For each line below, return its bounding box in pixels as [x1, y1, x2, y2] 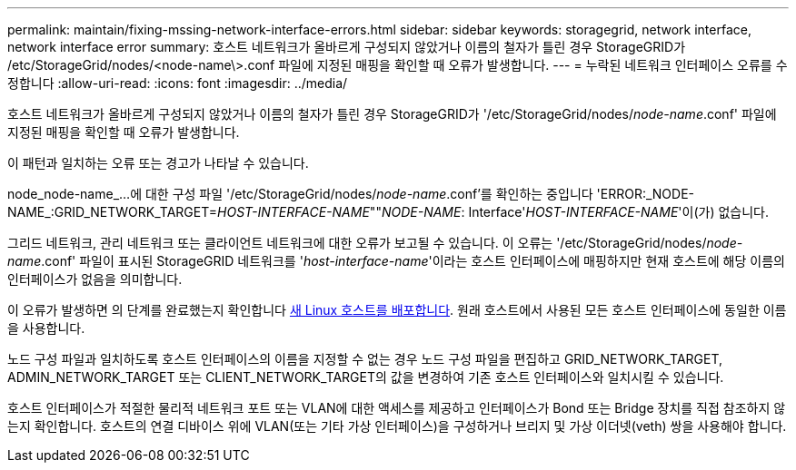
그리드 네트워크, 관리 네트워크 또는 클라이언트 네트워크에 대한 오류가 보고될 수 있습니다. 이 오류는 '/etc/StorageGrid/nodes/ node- [7, 235, 743, 250]
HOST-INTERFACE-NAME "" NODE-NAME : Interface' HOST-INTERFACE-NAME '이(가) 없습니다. [217, 204, 769, 220]
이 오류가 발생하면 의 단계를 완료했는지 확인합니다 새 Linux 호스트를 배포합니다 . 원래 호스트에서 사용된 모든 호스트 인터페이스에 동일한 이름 [7, 302, 787, 318]
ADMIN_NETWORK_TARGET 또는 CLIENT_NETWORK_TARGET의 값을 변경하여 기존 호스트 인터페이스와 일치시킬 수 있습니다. [7, 369, 724, 385]
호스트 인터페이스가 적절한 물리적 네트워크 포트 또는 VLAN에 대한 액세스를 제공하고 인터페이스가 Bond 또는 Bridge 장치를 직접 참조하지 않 [7, 400, 786, 416]
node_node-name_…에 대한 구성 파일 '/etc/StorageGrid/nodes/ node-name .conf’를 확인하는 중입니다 [7, 186, 593, 201]
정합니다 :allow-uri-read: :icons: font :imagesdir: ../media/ [7, 75, 348, 91]
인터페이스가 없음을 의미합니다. [7, 271, 183, 287]
